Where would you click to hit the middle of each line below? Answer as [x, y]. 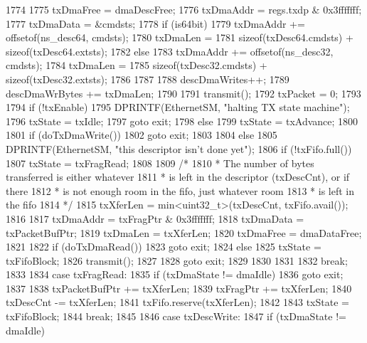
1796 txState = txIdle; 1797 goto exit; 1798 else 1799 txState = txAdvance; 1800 [182, 121]
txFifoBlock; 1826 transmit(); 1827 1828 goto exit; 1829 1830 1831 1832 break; [177, 260]
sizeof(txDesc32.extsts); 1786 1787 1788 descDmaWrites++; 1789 [148, 79]
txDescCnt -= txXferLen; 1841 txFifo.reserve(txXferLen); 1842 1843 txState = [177, 302]
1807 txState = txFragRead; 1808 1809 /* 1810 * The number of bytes [160, 163]
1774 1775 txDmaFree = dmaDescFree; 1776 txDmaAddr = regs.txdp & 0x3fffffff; [184, 9]
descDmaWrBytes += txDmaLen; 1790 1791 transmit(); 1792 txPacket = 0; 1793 [183, 93]
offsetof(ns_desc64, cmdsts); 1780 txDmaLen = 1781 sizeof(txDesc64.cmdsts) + [180, 37]
